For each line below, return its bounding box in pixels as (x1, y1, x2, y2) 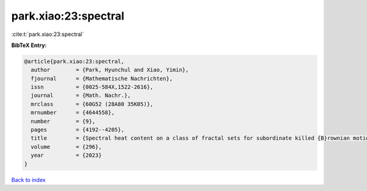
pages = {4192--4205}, (31, 126, 125, 134)
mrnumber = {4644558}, (31, 109, 115, 116)
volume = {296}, (31, 143, 102, 150)
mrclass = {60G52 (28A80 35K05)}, (31, 101, 154, 107)
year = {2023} (31, 152, 102, 159)
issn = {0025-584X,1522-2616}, (31, 84, 154, 91)
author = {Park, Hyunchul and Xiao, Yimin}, (31, 67, 189, 73)
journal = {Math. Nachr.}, (31, 92, 131, 99)
